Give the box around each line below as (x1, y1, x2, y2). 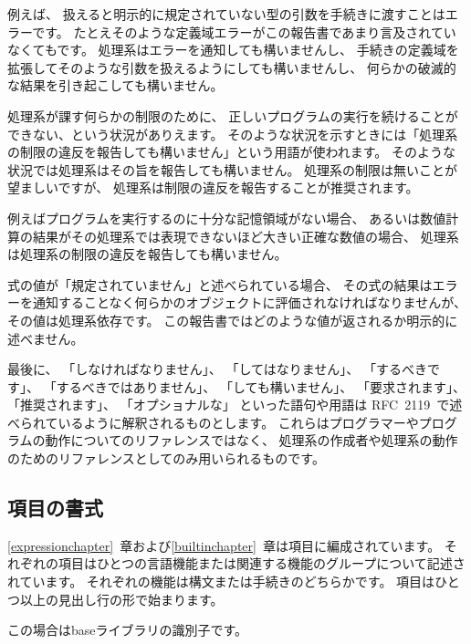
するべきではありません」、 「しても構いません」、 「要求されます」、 (56, 377, 466, 396)
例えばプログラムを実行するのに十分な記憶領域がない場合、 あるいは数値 (7, 208, 446, 227)
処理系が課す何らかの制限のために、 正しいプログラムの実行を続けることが (7, 106, 458, 125)
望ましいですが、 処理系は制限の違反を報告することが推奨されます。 (7, 178, 419, 197)
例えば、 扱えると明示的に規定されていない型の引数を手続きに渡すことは (7, 5, 445, 23)
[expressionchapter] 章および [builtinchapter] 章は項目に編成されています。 (7, 535, 441, 555)
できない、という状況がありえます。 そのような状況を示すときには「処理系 (7, 124, 458, 143)
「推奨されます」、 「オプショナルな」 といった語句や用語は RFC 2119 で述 (7, 395, 463, 414)
